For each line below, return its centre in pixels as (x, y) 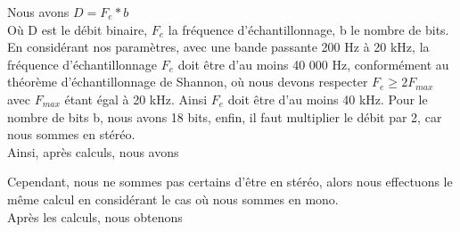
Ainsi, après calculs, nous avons (93, 151)
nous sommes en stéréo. (71, 134)
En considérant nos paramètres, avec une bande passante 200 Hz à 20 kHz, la (218, 47)
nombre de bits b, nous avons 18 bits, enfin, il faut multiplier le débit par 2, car (225, 116)
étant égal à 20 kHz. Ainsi (136, 99)
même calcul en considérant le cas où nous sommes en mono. (173, 199)
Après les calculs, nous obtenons (95, 216)
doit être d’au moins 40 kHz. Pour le (328, 99)
